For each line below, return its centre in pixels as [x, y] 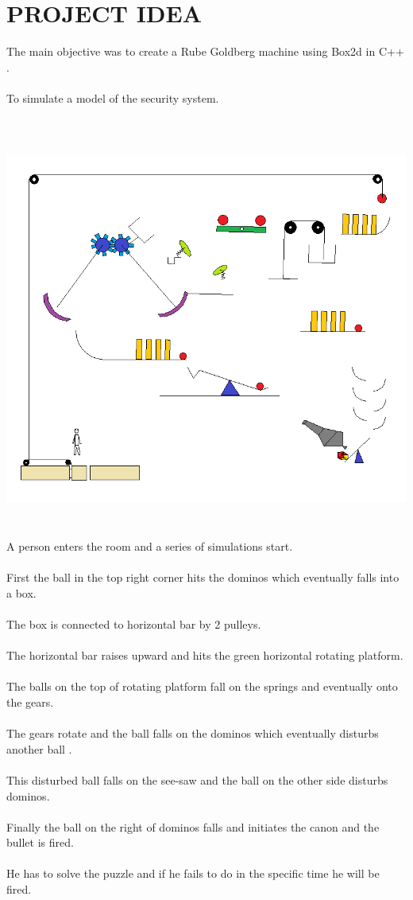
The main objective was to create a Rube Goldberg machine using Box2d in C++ [205, 51]
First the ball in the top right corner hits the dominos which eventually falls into [203, 577]
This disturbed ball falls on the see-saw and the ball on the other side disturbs [197, 779]
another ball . [39, 748]
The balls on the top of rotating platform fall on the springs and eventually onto [202, 686]
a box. [21, 592]
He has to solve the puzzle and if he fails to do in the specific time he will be [193, 873]
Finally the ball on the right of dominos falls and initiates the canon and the [193, 826]
